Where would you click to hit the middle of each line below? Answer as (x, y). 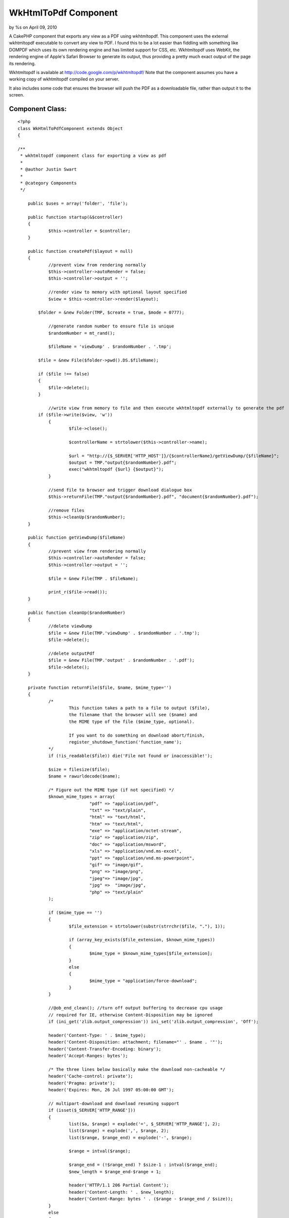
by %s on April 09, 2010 (33, 27)
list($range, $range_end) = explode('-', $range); (130, 1137)
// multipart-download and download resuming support (114, 1103)
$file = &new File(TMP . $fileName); (93, 578)
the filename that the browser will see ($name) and (133, 715)
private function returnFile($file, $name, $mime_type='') (99, 687)
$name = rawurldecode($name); (84, 776)
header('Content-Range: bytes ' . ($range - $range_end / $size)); (151, 1199)
